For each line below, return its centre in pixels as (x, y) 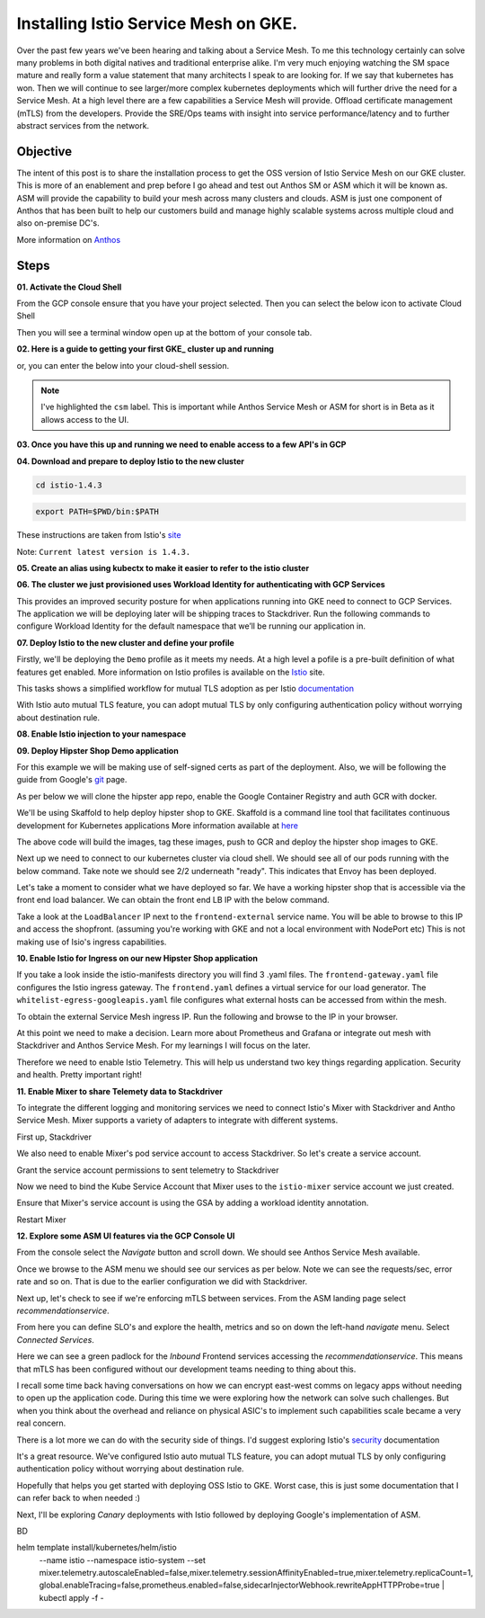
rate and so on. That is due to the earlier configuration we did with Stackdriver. (162, 1282)
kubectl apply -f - (71, 1597)
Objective (44, 152)
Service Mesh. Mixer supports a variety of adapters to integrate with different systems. (177, 1121)
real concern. (41, 1423)
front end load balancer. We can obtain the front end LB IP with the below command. (173, 900)
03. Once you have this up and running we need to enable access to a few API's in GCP (181, 444)
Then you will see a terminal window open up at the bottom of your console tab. (164, 332)
